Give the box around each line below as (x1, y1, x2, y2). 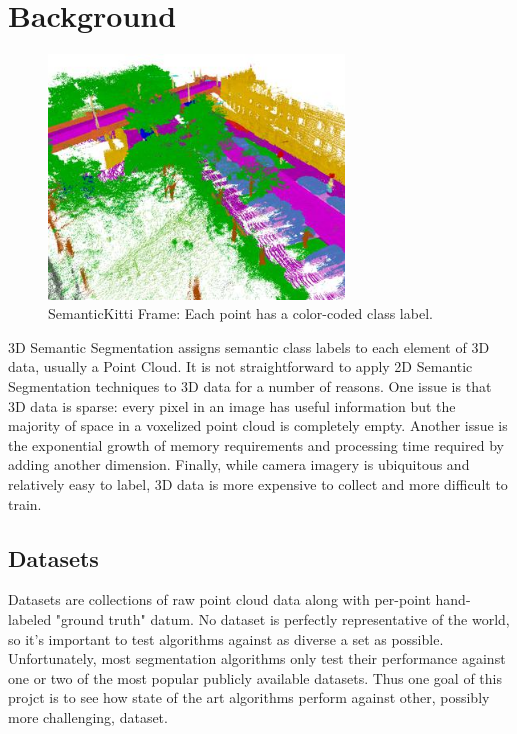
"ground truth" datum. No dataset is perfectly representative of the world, (55, 608, 510, 629)
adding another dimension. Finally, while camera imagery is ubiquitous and (8, 454, 470, 475)
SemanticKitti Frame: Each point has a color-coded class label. (48, 303, 433, 324)
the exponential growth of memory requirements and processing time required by (8, 434, 504, 455)
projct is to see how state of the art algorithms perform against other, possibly (8, 687, 490, 708)
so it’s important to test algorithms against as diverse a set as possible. (8, 628, 444, 649)
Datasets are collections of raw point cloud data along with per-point (8, 589, 431, 610)
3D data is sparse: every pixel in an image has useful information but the (8, 395, 456, 416)
